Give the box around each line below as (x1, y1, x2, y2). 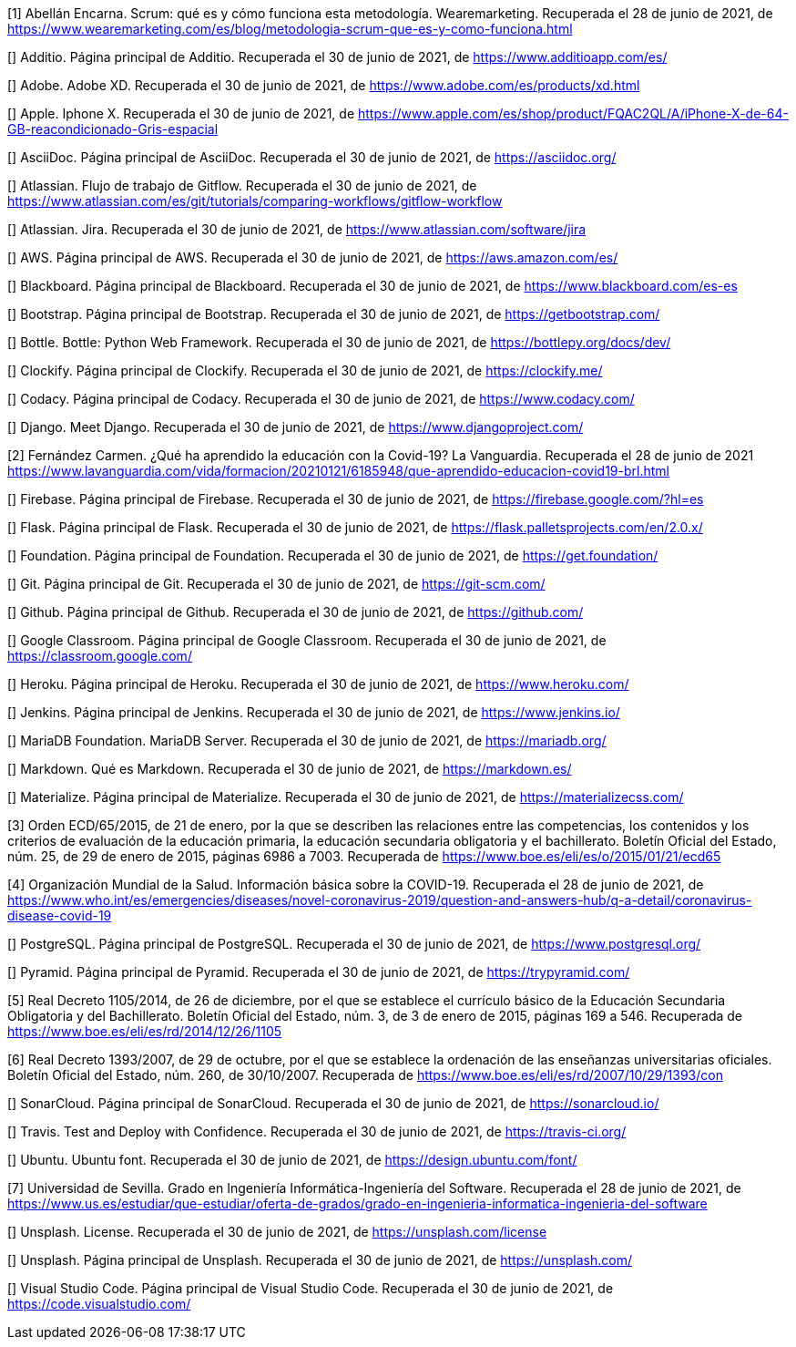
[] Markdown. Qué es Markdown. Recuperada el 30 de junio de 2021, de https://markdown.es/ (7, 761, 572, 776)
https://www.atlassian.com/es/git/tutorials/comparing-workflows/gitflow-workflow (7, 193, 503, 209)
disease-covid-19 (7, 908, 112, 923)
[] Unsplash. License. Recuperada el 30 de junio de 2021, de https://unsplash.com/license (7, 1224, 547, 1239)
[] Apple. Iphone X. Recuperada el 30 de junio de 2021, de (7, 106, 355, 121)
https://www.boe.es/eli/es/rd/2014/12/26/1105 (7, 1023, 282, 1039)
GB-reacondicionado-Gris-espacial (7, 121, 219, 137)
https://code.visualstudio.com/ (7, 1296, 191, 1311)
